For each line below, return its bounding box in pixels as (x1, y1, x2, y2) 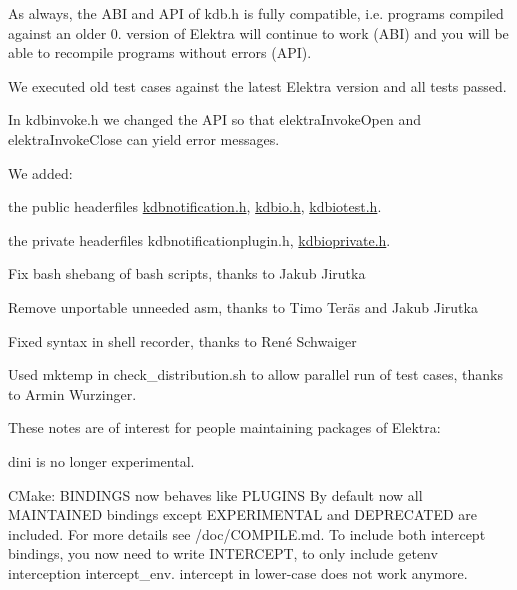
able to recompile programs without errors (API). (8, 42, 312, 63)
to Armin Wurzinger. (8, 383, 137, 404)
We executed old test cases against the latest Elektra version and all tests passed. (8, 75, 507, 96)
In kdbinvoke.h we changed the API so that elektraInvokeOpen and (8, 109, 421, 130)
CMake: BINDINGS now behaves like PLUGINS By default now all (8, 484, 423, 505)
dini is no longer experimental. (8, 450, 195, 471)
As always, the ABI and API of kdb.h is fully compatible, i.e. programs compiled (8, 3, 504, 23)
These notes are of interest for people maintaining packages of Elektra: (8, 417, 441, 438)
